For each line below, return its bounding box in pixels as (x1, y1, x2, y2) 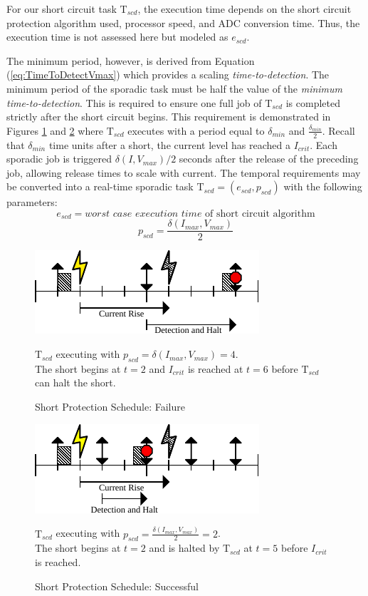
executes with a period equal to (127, 123, 265, 138)
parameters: (6, 195, 58, 210)
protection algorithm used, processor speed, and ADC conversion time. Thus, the (6, 15, 360, 30)
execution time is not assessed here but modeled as (6, 29, 228, 44)
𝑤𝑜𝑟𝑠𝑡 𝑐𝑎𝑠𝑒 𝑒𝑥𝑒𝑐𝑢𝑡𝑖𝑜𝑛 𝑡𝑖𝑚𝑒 (85, 208, 202, 219)
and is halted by (149, 540, 220, 555)
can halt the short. (35, 375, 116, 390)
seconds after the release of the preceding (179, 151, 359, 166)
